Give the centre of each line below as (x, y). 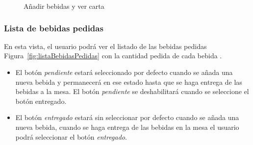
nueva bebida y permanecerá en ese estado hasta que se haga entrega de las (129, 82)
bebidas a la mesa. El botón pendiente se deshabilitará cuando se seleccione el (132, 91)
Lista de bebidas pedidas (54, 28)
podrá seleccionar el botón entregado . (71, 136)
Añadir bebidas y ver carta (64, 6)
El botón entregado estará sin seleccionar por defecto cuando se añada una (127, 117)
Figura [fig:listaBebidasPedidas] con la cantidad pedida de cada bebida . (113, 56)
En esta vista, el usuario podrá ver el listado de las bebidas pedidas (105, 46)
